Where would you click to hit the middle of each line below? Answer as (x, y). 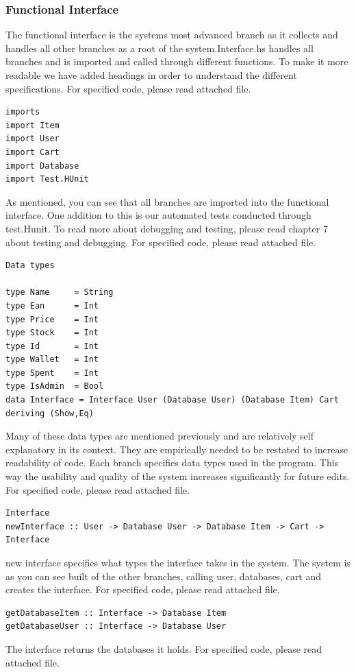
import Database (42, 166)
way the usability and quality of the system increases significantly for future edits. (178, 476)
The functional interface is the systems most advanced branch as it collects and (172, 35)
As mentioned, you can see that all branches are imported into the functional (167, 201)
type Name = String (60, 292)
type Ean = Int (52, 305)
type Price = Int (52, 319)
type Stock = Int (52, 333)
